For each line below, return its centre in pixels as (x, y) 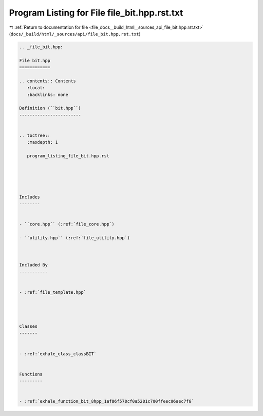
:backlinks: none (47, 95)
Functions (31, 374)
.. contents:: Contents (48, 81)
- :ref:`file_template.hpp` (53, 292)
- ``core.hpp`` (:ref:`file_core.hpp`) (67, 224)
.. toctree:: (35, 136)
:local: (36, 88)
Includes (30, 197)
